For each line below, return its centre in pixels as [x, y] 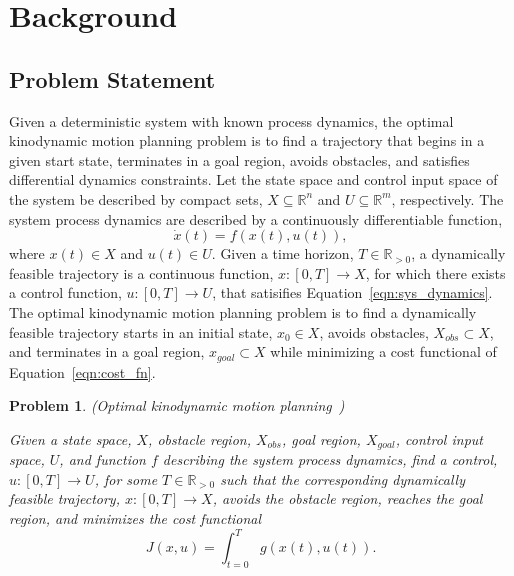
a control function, [65, 292]
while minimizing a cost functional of [383, 351]
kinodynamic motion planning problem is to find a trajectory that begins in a [247, 140]
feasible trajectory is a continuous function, [141, 272]
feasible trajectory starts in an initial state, [141, 331]
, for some [126, 478]
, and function [102, 459]
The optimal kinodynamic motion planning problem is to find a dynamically [243, 311]
